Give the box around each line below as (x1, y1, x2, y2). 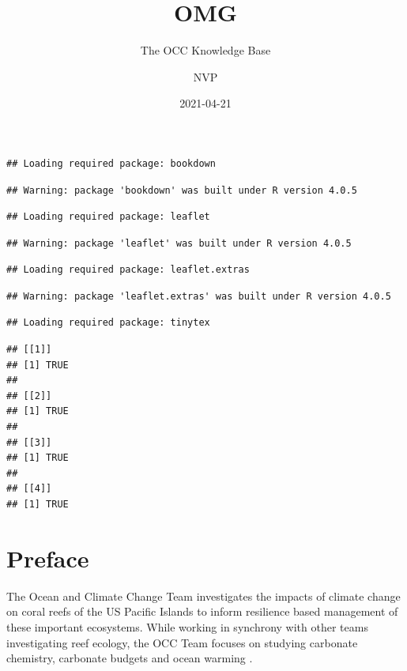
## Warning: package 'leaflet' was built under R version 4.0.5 (6, 237, 352, 249)
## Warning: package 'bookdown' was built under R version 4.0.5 (6, 184, 357, 196)
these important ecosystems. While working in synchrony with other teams (6, 618, 368, 635)
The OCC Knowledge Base (140, 42, 271, 58)
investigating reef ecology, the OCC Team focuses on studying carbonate (6, 634, 358, 650)
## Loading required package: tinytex (6, 317, 210, 329)
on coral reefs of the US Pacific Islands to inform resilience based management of (6, 603, 398, 620)
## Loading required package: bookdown (6, 157, 216, 169)
